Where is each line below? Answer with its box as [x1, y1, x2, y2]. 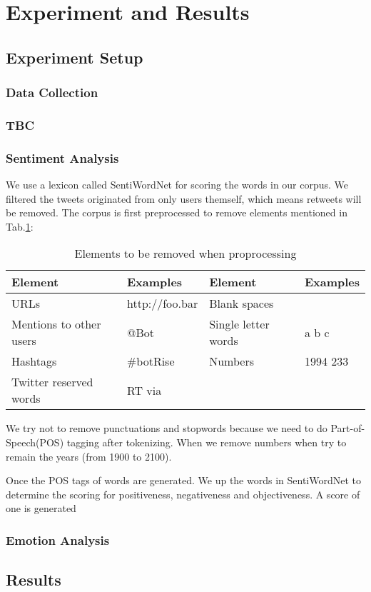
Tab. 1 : [6, 219, 34, 234]
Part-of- [330, 421, 365, 436]
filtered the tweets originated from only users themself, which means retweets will [6, 191, 362, 206]
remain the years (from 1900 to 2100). [6, 448, 172, 463]
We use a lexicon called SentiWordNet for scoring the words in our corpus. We [6, 177, 349, 192]
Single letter [209, 316, 270, 333]
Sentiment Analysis [6, 149, 119, 166]
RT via [126, 381, 162, 398]
